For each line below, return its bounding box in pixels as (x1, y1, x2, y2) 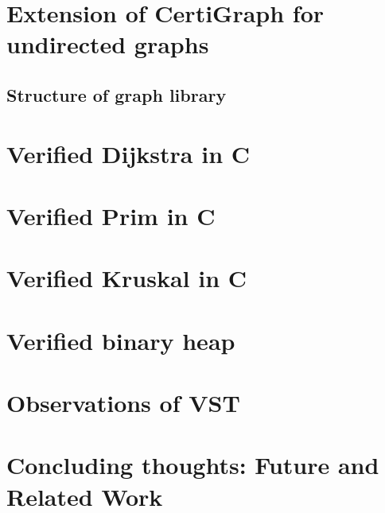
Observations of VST (6, 387, 240, 419)
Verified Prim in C (6, 199, 216, 231)
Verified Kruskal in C (6, 262, 247, 294)
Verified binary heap (6, 324, 235, 356)
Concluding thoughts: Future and (6, 449, 379, 481)
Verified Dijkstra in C (6, 137, 251, 169)
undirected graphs (6, 28, 209, 60)
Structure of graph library (6, 82, 227, 107)
